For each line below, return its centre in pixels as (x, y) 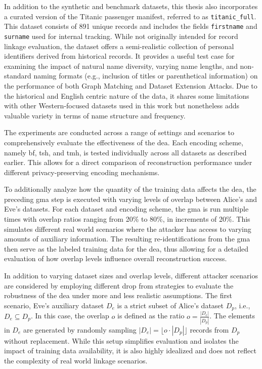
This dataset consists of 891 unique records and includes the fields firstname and (131, 26)
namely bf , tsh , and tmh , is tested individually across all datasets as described (125, 152)
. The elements (232, 316)
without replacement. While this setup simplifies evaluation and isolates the (121, 340)
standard (18, 76)
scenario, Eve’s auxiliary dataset (54, 305)
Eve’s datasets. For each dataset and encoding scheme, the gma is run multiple (126, 209)
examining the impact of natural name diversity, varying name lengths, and (121, 66)
